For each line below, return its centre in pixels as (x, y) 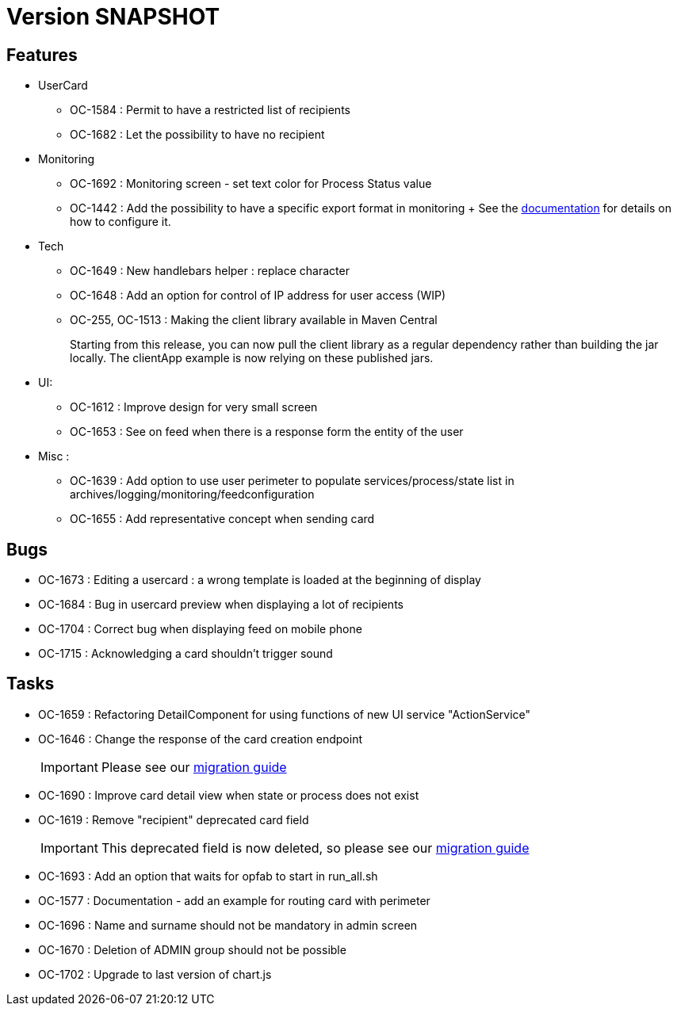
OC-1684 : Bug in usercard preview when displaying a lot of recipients (221, 605)
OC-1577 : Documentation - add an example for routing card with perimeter (234, 900)
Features (42, 55)
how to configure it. (120, 222)
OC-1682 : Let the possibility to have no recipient (197, 135)
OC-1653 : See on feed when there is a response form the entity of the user (267, 432)
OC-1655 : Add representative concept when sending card (222, 519)
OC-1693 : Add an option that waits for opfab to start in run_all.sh (208, 876)
